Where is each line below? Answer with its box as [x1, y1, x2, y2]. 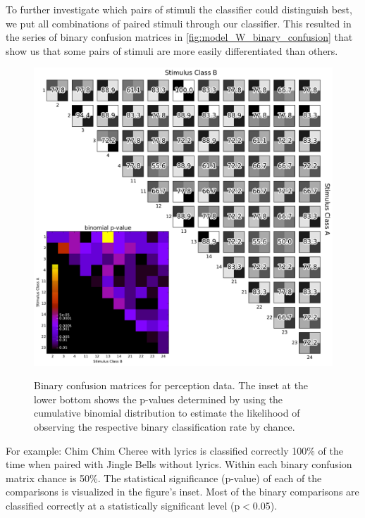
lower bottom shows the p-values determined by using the [34, 391, 283, 406]
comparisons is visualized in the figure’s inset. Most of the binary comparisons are [6, 484, 359, 499]
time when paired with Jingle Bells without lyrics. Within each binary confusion [6, 457, 352, 472]
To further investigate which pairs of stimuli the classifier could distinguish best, [6, 2, 352, 16]
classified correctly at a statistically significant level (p [6, 498, 240, 512]
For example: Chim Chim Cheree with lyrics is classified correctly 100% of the [6, 443, 343, 457]
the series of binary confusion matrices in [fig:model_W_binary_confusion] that [6, 30, 353, 44]
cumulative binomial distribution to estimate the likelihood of [34, 405, 300, 420]
